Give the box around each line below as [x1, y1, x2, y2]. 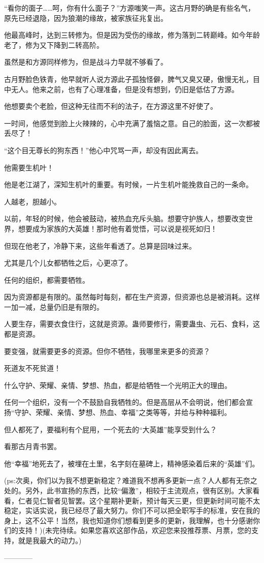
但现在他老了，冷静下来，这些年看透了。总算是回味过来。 [4, 240, 196, 251]
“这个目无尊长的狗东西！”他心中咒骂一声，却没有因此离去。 [4, 144, 203, 155]
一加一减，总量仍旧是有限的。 [4, 301, 104, 312]
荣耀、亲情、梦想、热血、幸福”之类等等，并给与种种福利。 [36, 407, 232, 418]
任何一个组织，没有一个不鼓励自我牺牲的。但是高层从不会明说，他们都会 [4, 397, 246, 407]
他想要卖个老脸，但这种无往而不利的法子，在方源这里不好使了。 [4, 101, 217, 111]
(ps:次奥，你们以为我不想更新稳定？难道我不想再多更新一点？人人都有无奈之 [4, 475, 257, 486]
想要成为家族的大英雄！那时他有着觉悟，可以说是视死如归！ [18, 223, 217, 233]
